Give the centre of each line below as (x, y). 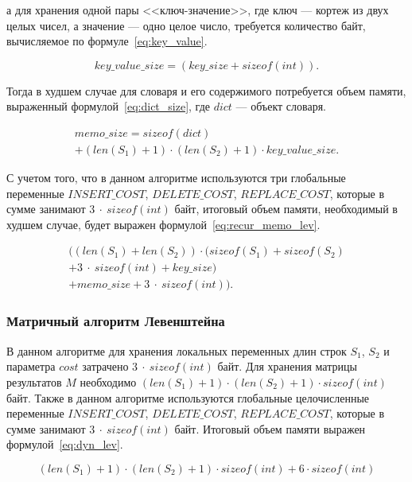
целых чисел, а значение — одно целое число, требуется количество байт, (186, 25)
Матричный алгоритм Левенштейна (116, 321)
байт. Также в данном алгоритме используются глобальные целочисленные (188, 397)
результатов (34, 381)
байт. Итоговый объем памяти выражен (270, 428)
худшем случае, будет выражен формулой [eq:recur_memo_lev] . (163, 224)
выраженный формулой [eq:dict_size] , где (108, 106)
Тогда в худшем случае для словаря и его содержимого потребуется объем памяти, (206, 90)
